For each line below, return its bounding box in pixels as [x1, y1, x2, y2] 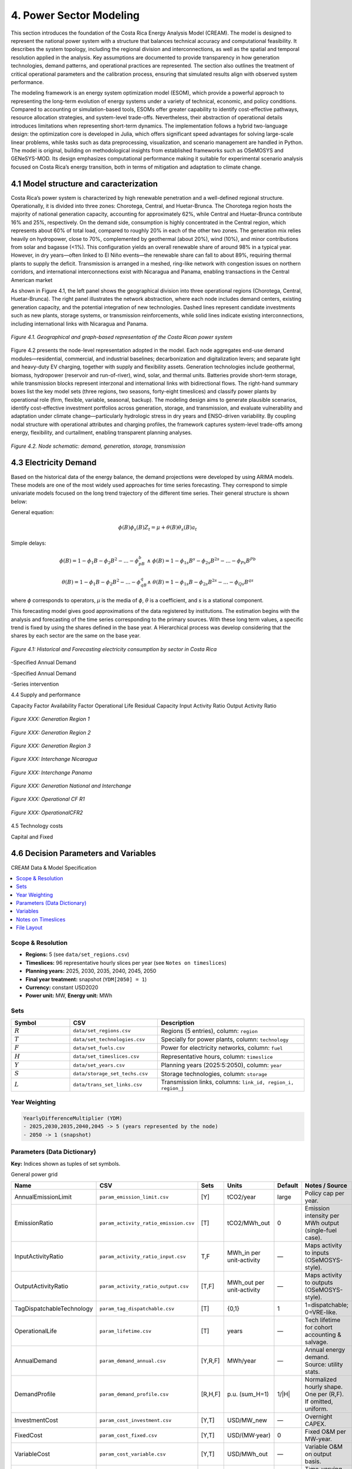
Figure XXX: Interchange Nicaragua [11, 756, 98, 763]
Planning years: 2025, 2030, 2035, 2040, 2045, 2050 [25, 967, 157, 975]
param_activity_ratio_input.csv [99, 1253, 186, 1260]
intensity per [304, 1212, 340, 1220]
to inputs [304, 1249, 329, 1257]
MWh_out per [226, 1279, 265, 1287]
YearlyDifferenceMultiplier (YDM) [23, 1115, 123, 1122]
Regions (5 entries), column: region [161, 1027, 258, 1035]
